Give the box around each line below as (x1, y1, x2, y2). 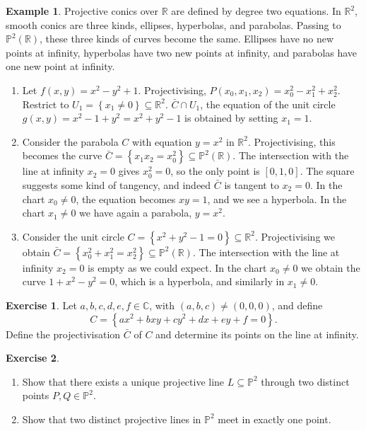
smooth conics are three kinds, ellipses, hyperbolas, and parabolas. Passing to (6, 17, 341, 32)
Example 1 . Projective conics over (6, 4, 159, 18)
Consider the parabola (22, 134, 119, 149)
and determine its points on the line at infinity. (155, 326, 359, 341)
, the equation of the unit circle (200, 96, 336, 111)
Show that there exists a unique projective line (22, 374, 225, 389)
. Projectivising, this (247, 134, 336, 149)
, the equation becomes (76, 191, 176, 206)
